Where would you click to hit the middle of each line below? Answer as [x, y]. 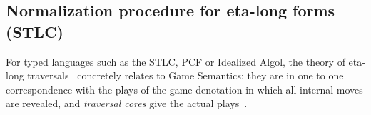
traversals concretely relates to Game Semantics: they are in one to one [185, 75]
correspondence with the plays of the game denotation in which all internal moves [184, 89]
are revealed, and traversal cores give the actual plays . [127, 103]
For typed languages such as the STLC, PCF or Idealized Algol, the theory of [176, 61]
